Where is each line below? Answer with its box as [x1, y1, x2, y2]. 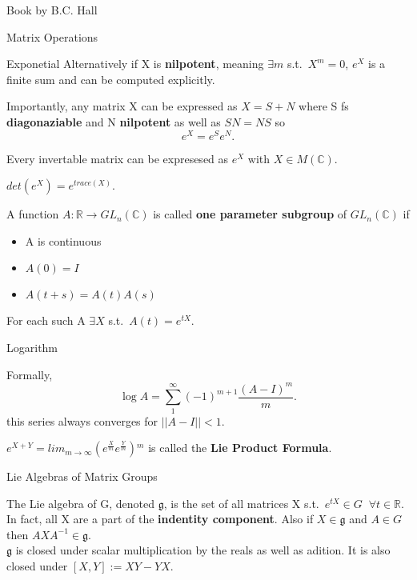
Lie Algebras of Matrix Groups [6, 468, 158, 485]
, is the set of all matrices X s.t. [163, 494, 319, 511]
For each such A [6, 312, 86, 329]
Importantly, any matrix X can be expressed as [6, 98, 238, 114]
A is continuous [25, 232, 102, 249]
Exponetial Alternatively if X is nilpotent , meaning [6, 55, 264, 72]
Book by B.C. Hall [6, 2, 98, 18]
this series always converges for [6, 412, 158, 429]
